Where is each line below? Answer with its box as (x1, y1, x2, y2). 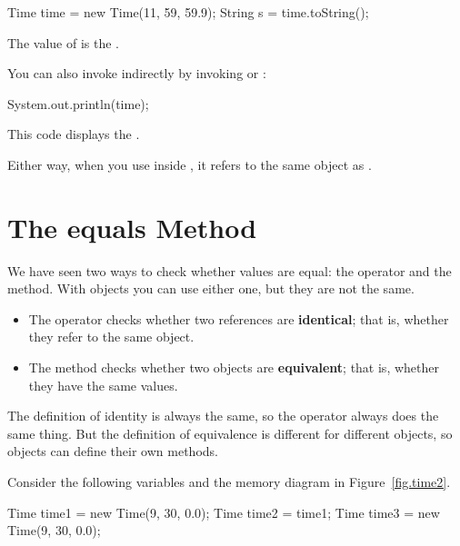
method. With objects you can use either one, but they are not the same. (7, 279, 415, 298)
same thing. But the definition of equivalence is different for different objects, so (7, 423, 453, 442)
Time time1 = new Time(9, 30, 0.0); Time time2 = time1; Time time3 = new (7, 502, 440, 521)
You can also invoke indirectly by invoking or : (7, 64, 266, 83)
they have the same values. (28, 375, 178, 394)
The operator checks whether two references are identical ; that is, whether (28, 309, 449, 328)
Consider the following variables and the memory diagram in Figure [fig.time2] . (7, 472, 451, 491)
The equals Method (7, 208, 257, 245)
